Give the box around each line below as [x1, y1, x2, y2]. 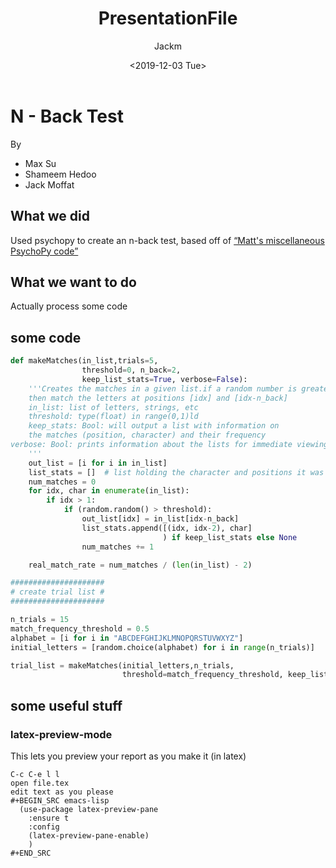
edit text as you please [10, 787, 114, 797]
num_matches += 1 [81, 542, 155, 552]
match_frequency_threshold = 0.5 [10, 623, 150, 634]
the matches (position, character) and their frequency [28, 430, 267, 441]
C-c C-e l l [10, 769, 60, 779]
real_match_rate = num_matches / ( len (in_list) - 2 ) [28, 560, 253, 570]
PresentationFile [98, 7, 238, 30]
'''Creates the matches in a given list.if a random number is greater [28, 383, 333, 394]
